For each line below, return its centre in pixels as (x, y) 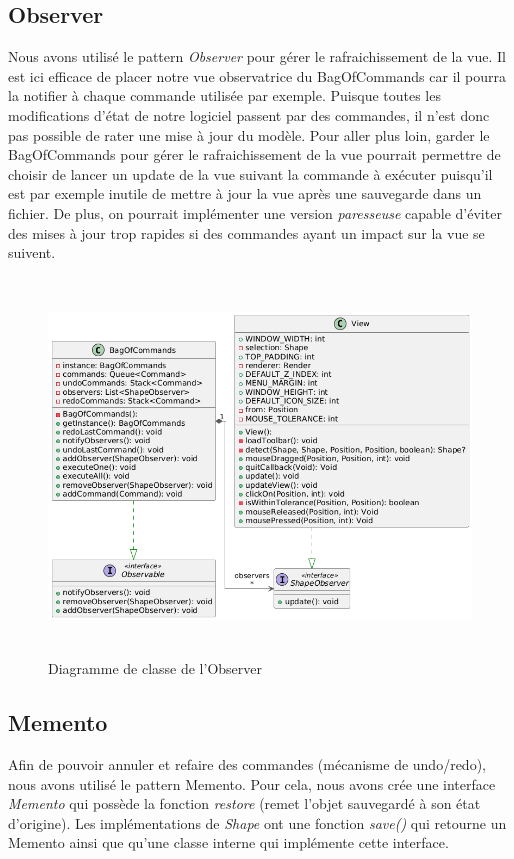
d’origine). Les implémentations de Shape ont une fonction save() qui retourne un (257, 822)
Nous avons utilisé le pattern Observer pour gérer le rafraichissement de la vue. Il (257, 56)
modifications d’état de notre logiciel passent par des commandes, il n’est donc (249, 114)
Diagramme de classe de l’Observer (155, 668)
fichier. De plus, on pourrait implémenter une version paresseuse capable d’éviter (255, 212)
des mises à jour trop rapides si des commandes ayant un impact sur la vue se (246, 232)
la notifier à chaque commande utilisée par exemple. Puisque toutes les (224, 95)
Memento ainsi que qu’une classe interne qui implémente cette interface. (228, 842)
